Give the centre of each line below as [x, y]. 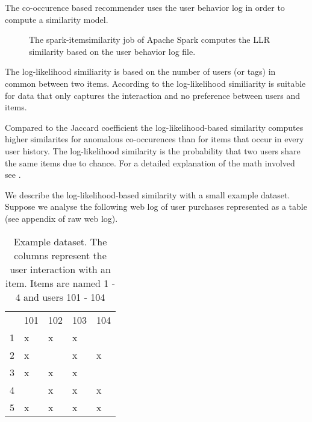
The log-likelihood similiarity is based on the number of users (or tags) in [140, 71]
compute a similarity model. [57, 19]
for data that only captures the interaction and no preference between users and [153, 95]
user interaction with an [60, 269]
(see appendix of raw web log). [61, 218]
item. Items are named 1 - [60, 283]
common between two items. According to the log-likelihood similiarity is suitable [155, 83]
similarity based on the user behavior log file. [112, 51]
